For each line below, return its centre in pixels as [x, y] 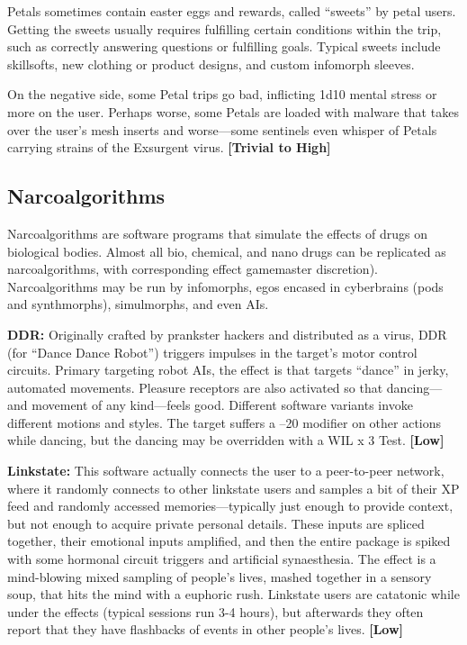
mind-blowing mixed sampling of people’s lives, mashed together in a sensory [220, 576]
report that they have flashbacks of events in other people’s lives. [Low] [206, 629]
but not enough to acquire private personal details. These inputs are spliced [216, 523]
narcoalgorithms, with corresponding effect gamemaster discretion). [193, 269]
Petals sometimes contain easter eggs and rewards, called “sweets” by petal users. [232, 11]
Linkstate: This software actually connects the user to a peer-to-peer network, [226, 471]
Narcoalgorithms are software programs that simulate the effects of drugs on [217, 233]
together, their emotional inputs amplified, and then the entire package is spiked [229, 541]
